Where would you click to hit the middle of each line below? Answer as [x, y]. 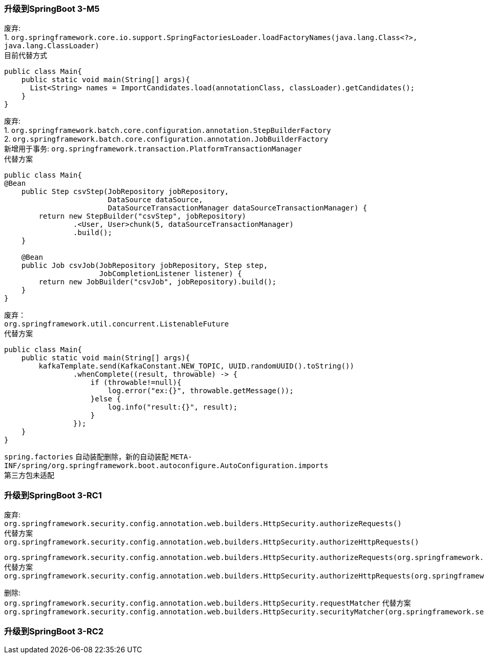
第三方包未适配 [29, 475]
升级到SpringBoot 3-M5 [52, 9]
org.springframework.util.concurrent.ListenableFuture [117, 324]
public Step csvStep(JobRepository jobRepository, [125, 192]
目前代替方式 [26, 55]
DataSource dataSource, [155, 200]
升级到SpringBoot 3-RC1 [53, 495]
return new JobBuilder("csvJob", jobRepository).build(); [158, 282]
